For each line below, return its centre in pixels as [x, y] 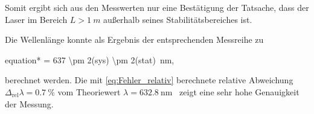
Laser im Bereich [36, 19]
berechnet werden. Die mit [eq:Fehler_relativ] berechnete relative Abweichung [149, 80]
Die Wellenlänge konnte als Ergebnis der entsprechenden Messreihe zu [134, 40]
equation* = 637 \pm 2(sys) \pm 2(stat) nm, [90, 59]
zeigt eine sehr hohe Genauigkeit [239, 91]
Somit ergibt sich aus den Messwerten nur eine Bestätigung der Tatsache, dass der [157, 7]
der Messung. [29, 103]
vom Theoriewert [89, 91]
